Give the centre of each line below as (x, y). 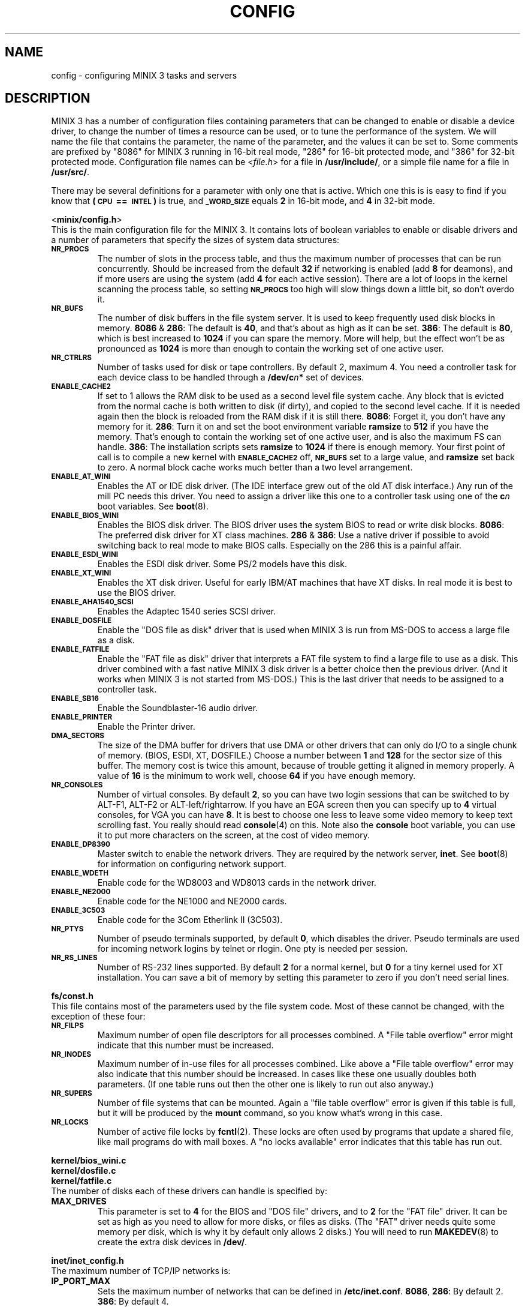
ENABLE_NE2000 (81, 892)
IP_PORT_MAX (81, 1281)
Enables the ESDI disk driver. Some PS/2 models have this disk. (222, 564)
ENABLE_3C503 (78, 911)
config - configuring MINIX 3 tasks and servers (144, 75)
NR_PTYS (67, 929)
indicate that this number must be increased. (185, 1045)
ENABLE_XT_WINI (81, 573)
